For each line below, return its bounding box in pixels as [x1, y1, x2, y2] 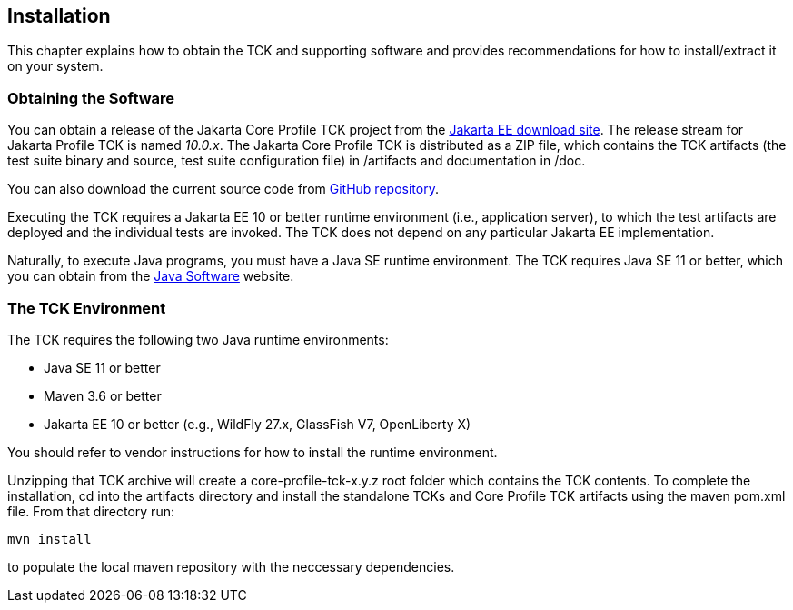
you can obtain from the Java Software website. [7, 268, 294, 285]
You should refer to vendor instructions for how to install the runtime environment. [7, 444, 498, 460]
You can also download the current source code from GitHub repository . [7, 181, 439, 197]
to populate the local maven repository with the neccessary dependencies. [7, 558, 455, 575]
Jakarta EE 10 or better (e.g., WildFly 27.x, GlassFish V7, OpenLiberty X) [44, 415, 471, 432]
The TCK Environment [7, 298, 166, 317]
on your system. [7, 58, 104, 75]
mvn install [7, 531, 92, 546]
